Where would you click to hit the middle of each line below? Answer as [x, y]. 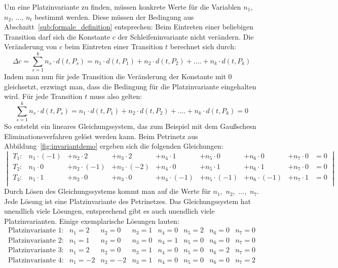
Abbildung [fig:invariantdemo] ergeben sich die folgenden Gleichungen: [114, 146]
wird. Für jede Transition [43, 96]
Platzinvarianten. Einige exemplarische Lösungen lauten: [92, 221]
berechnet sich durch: [203, 46]
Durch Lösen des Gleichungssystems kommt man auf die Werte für [107, 191]
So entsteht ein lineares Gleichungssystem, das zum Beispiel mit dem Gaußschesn [130, 126]
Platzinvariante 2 [35, 240]
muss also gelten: [116, 96]
